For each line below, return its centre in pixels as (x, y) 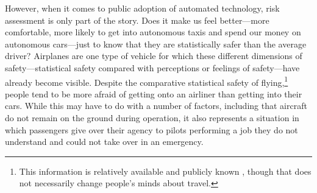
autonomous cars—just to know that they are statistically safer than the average (156, 44)
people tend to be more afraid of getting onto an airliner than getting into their (154, 93)
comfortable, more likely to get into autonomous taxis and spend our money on (153, 32)
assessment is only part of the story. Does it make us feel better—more (137, 20)
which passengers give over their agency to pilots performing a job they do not (151, 129)
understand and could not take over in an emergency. (104, 142)
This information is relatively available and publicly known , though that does (165, 171)
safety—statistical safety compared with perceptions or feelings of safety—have (152, 67)
